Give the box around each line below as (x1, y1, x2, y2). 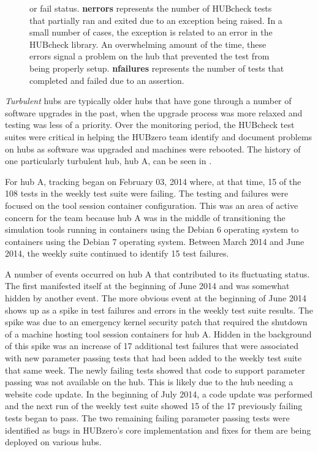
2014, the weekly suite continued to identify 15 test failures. (5, 247, 229, 260)
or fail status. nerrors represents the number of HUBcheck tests (29, 2, 272, 14)
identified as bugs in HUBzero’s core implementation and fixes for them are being (5, 423, 311, 436)
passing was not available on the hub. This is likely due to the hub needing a (5, 375, 293, 388)
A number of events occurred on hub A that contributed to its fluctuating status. (5, 267, 310, 280)
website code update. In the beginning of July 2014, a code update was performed (5, 387, 313, 400)
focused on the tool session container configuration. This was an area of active (5, 198, 298, 211)
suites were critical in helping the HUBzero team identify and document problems (5, 130, 312, 143)
